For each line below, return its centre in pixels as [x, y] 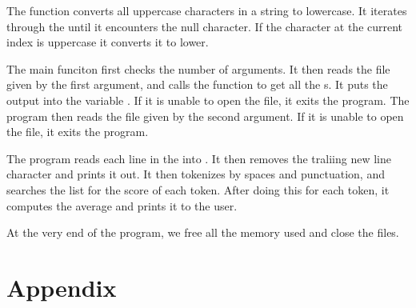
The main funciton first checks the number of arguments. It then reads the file [198, 68]
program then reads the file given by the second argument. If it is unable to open [205, 116]
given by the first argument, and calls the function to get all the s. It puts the [197, 84]
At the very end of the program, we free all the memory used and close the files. [203, 232]
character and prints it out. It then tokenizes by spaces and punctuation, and [196, 174]
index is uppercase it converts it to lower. [108, 42]
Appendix [62, 287]
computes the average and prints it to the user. [122, 205]
